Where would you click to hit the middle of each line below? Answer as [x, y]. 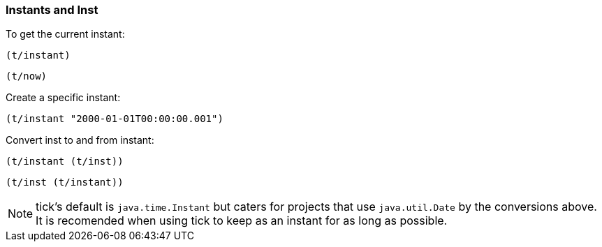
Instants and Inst [52, 10]
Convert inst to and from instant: [80, 140]
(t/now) [27, 76]
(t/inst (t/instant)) [65, 182]
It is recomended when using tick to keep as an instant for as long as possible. [242, 221]
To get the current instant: [65, 34]
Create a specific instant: [63, 98]
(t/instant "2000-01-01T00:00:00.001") [115, 119]
